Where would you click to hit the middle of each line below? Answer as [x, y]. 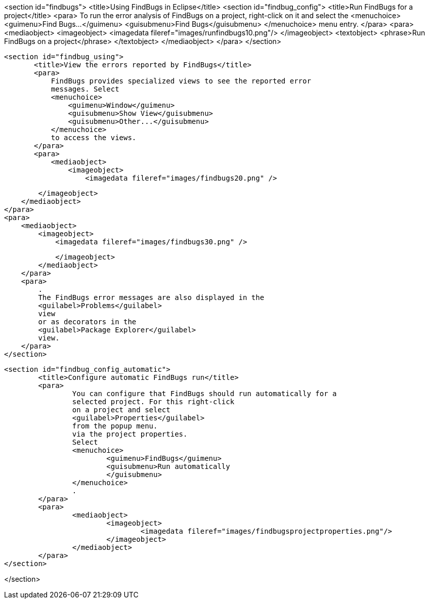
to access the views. [94, 138]
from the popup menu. [115, 426]
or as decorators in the [87, 322]
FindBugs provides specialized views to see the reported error [181, 81]
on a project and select [121, 410]
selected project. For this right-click [153, 402]
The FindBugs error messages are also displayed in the [151, 297]
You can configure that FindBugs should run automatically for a [204, 394]
